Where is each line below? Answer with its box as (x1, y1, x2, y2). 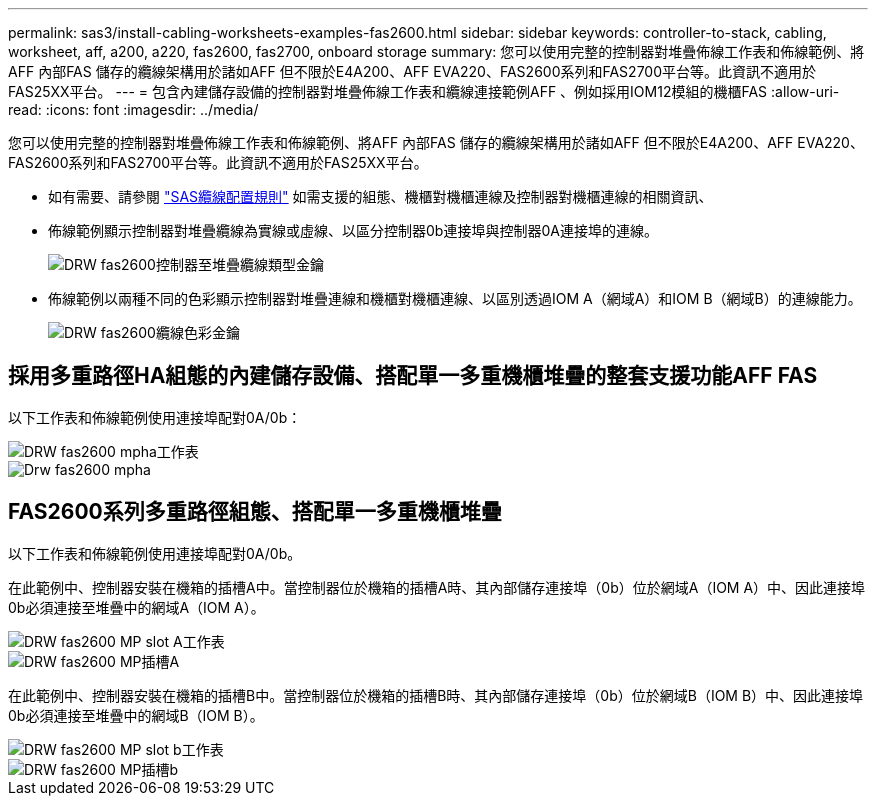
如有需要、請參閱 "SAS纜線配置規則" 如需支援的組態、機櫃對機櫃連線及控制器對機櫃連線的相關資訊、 (48, 188, 713, 205)
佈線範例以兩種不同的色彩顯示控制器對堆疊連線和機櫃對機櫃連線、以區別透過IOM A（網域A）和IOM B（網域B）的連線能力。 (48, 290, 862, 307)
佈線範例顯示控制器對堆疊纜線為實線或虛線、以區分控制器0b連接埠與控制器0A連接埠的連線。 (48, 222, 658, 239)
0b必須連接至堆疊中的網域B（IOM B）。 (8, 706, 264, 724)
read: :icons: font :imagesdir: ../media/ (8, 101, 259, 118)
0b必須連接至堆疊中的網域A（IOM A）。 (8, 598, 265, 616)
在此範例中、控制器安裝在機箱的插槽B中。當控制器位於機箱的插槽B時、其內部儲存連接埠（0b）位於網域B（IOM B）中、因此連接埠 (8, 686, 864, 704)
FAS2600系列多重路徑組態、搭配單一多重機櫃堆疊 (8, 499, 502, 525)
